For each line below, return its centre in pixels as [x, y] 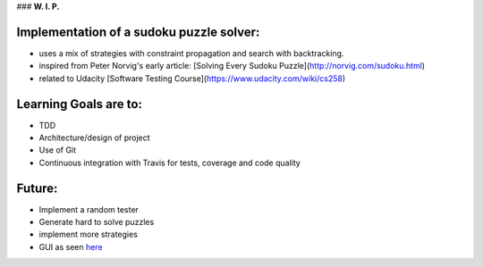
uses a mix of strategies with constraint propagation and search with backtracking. [191, 53]
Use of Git [57, 150]
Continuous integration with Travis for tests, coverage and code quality [170, 163]
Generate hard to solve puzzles [97, 222]
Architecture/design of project [95, 138]
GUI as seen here [71, 246]
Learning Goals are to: [80, 104]
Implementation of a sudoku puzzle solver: [138, 32]
